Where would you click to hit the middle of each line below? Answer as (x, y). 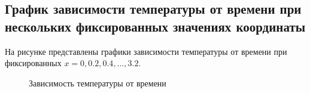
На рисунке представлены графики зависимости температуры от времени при (146, 51)
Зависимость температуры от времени (98, 83)
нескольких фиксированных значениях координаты (155, 26)
